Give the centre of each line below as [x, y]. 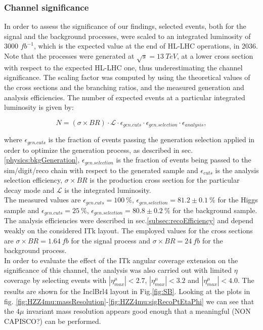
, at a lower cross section [215, 56]
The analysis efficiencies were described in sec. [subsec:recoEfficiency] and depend [129, 220]
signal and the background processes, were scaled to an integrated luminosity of [127, 36]
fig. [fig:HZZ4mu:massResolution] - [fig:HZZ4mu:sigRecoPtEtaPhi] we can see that [129, 301]
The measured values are [42, 200]
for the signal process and [111, 240]
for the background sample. [215, 210]
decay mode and [29, 190]
